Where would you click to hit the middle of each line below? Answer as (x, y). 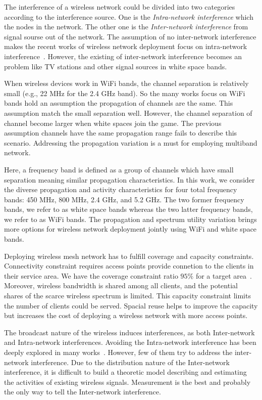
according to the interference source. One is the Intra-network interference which (129, 16)
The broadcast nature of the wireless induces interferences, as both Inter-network (129, 332)
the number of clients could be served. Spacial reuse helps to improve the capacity (131, 305)
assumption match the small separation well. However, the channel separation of (128, 113)
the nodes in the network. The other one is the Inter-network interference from (126, 27)
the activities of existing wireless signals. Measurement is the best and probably (127, 382)
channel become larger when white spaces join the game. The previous (113, 123)
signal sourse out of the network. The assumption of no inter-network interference (130, 36)
